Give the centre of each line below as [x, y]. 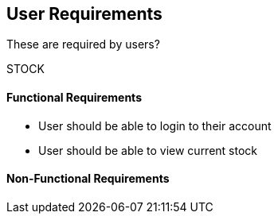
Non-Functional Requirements [88, 179]
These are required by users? [83, 44]
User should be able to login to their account [155, 125]
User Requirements [84, 14]
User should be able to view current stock [148, 150]
